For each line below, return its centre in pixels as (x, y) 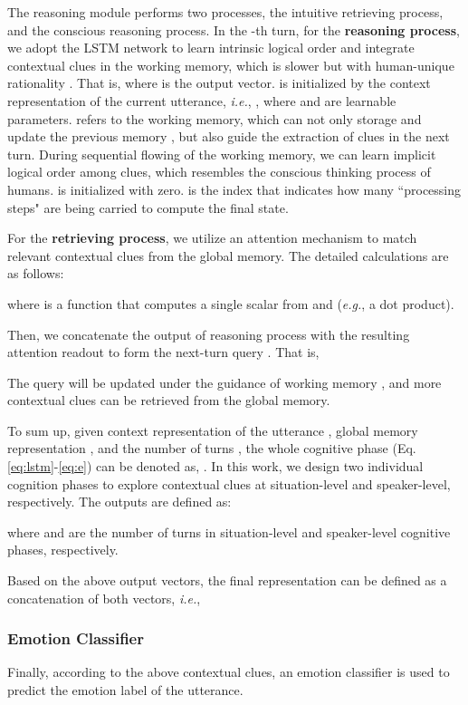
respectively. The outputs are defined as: (119, 502)
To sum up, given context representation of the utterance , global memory (213, 430)
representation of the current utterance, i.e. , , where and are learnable (202, 100)
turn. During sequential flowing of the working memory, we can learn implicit (222, 154)
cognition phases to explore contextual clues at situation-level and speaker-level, (229, 483)
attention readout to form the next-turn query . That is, (163, 352)
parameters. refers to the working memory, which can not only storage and (215, 118)
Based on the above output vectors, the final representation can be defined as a (227, 580)
